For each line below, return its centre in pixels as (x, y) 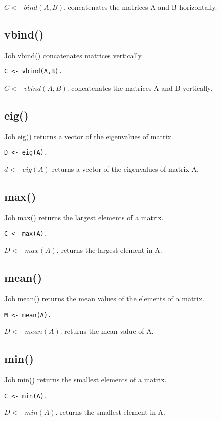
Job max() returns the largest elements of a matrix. (84, 217)
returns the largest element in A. (112, 250)
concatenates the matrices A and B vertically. (142, 88)
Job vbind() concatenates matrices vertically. (74, 55)
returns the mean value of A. (109, 331)
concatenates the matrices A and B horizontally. (143, 7)
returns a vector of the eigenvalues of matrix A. (125, 169)
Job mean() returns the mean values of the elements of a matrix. (104, 298)
